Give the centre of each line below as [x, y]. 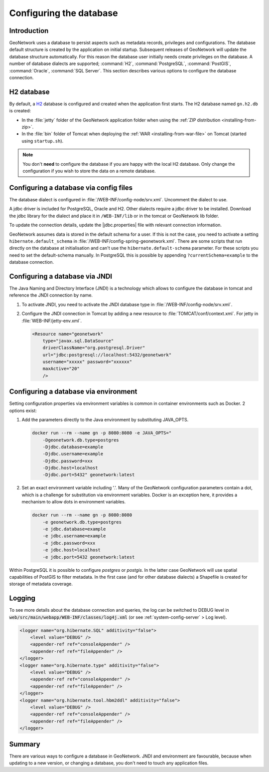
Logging [22, 598]
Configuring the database [64, 13]
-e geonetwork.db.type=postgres [82, 522]
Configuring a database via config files [71, 188]
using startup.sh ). [43, 141]
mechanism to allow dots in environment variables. [74, 502]
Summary [25, 744]
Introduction [29, 31]
